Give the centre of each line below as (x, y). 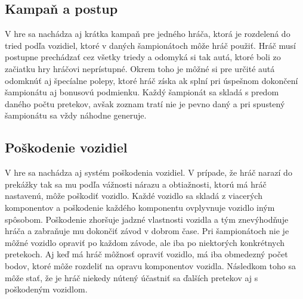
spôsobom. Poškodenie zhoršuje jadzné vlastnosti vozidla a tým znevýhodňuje (147, 219)
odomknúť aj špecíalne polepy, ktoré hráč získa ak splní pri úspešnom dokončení (151, 80)
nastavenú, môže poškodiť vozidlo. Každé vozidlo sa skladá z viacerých (134, 196)
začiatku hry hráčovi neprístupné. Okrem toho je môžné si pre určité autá (140, 68)
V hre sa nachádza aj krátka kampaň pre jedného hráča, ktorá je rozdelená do (148, 34)
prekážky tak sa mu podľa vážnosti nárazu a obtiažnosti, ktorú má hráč (136, 184)
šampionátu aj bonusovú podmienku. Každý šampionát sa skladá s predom (142, 92)
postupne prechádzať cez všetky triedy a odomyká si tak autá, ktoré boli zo (143, 57)
